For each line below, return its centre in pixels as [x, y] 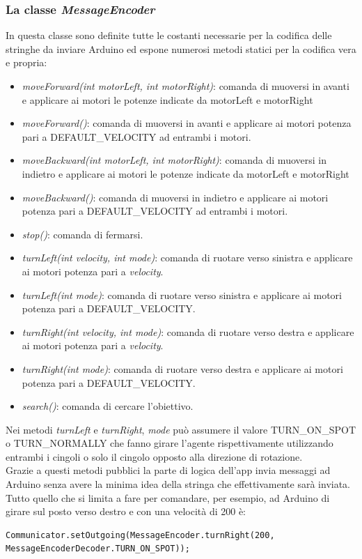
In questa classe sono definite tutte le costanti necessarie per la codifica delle [169, 35]
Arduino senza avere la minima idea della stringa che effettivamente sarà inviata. [178, 484]
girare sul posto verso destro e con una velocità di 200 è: [126, 511]
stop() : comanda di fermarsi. [82, 234]
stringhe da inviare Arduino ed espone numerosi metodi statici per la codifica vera [181, 48]
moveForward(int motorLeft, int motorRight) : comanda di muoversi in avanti [186, 86]
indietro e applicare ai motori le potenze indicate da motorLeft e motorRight [186, 173]
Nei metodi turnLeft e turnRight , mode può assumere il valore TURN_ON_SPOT [181, 429]
